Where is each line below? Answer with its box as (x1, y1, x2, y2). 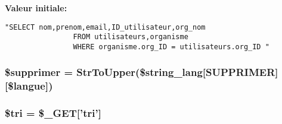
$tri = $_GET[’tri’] (5, 106, 101, 120)
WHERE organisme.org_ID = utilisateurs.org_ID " (73, 42, 269, 51)
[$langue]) (5, 78, 53, 93)
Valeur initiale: (5, 2, 67, 14)
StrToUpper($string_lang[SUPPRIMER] (76, 65, 278, 80)
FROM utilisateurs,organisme (73, 33, 188, 42)
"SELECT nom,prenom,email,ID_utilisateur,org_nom (5, 23, 206, 31)
